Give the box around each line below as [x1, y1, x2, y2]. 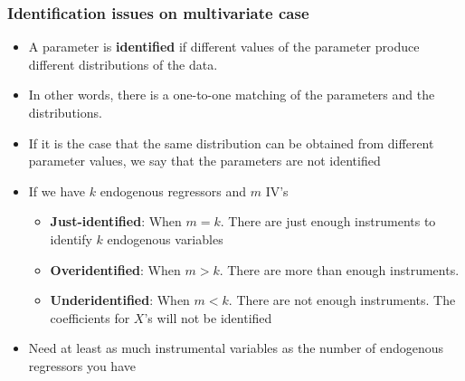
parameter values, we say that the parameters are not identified [28, 151, 381, 170]
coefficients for [50, 308, 130, 327]
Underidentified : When [50, 291, 190, 310]
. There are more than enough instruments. [219, 260, 460, 279]
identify [50, 229, 92, 248]
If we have [28, 181, 85, 200]
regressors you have [28, 356, 136, 375]
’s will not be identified [144, 308, 272, 327]
